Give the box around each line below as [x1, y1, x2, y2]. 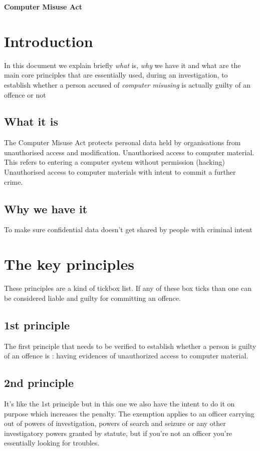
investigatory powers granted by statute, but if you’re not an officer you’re [4, 427, 232, 438]
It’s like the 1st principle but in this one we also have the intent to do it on [4, 398, 235, 408]
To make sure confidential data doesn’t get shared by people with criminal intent [4, 224, 252, 235]
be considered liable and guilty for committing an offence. [4, 292, 181, 303]
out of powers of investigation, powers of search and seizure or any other [4, 418, 226, 428]
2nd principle [4, 375, 74, 390]
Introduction [4, 31, 93, 51]
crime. [4, 176, 23, 187]
